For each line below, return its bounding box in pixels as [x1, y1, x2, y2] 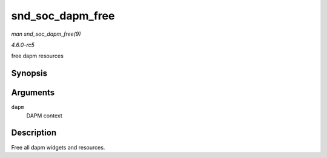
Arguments [11, 88, 55, 98]
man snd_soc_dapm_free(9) [11, 30, 81, 38]
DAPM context [26, 112, 63, 119]
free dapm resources [11, 52, 64, 60]
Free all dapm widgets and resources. [11, 143, 105, 151]
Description [11, 128, 57, 138]
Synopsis [11, 68, 48, 79]
